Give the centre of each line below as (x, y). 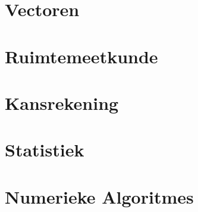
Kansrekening (62, 102)
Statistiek (45, 150)
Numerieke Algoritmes (99, 196)
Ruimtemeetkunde (81, 56)
